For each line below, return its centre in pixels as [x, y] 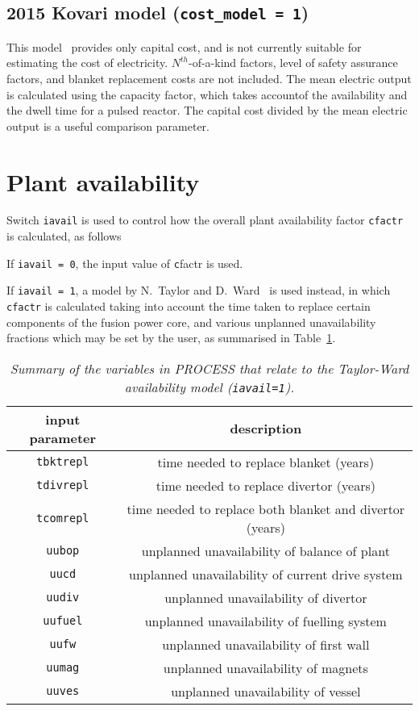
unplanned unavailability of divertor [266, 597]
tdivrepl [63, 485]
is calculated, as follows [64, 236]
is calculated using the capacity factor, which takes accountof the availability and [207, 94]
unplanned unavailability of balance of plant [266, 550]
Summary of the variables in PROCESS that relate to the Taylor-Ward [209, 368]
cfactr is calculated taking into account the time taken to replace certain [189, 306]
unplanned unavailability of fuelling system [266, 621]
